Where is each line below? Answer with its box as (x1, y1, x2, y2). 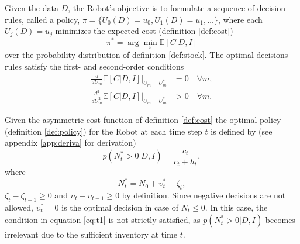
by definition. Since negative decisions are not (122, 188, 286, 201)
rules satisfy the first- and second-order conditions (5, 60, 184, 72)
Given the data (5, 2, 58, 13)
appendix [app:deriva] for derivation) (5, 136, 136, 149)
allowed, (5, 201, 33, 213)
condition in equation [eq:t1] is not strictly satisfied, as (5, 214, 201, 226)
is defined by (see (211, 125, 273, 137)
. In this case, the (205, 201, 268, 213)
